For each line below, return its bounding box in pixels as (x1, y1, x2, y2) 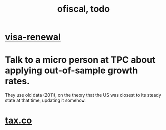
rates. (5, 76, 30, 87)
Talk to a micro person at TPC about (5, 54, 156, 66)
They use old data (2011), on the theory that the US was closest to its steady (5, 92, 162, 98)
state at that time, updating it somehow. (5, 97, 86, 103)
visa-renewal (5, 31, 61, 43)
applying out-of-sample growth (5, 65, 138, 76)
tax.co (5, 115, 32, 126)
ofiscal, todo (57, 3, 110, 15)
